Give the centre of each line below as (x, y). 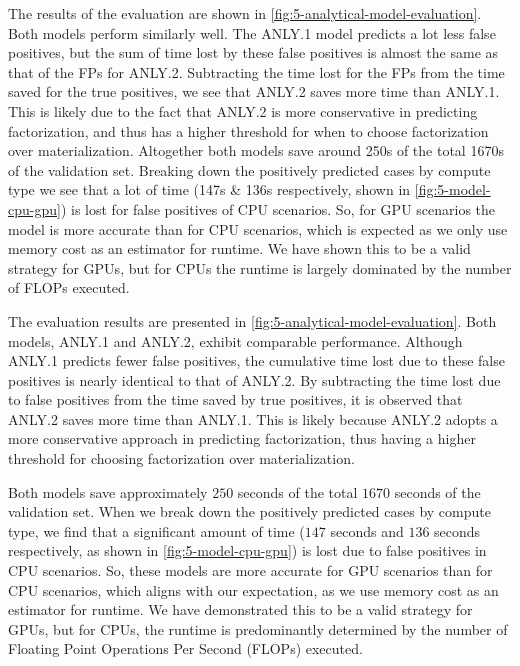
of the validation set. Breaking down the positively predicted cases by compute (249, 169)
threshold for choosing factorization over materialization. (181, 458)
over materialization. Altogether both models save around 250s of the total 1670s (256, 150)
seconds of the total (297, 491)
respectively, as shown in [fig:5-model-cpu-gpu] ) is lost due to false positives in (247, 550)
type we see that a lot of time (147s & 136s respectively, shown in (209, 189)
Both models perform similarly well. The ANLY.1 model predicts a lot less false (252, 32)
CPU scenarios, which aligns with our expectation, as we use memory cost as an (253, 589)
